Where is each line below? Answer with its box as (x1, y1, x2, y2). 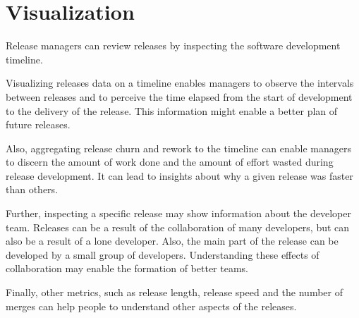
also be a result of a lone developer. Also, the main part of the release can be (6, 233, 339, 248)
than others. (6, 182, 59, 197)
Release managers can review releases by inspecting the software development (6, 38, 341, 53)
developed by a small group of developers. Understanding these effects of (6, 247, 320, 262)
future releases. (6, 117, 71, 132)
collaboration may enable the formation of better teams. (6, 261, 248, 276)
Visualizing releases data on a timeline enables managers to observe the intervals (6, 75, 354, 90)
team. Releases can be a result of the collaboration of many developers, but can (6, 219, 350, 234)
